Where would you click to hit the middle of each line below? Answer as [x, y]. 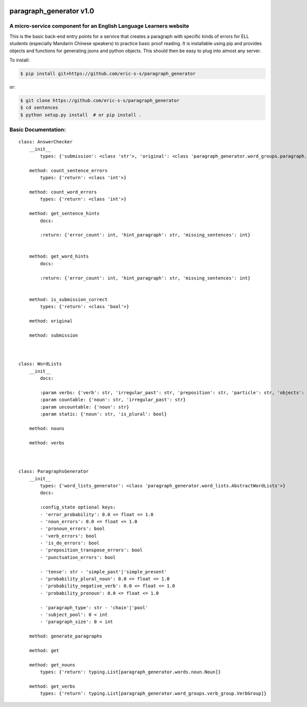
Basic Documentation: [38, 130]
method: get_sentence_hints [64, 213]
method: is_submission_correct [68, 299]
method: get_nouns [52, 665]
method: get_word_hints [59, 256]
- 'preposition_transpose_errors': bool [91, 550]
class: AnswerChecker [46, 142]
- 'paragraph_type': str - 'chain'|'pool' [94, 607]
